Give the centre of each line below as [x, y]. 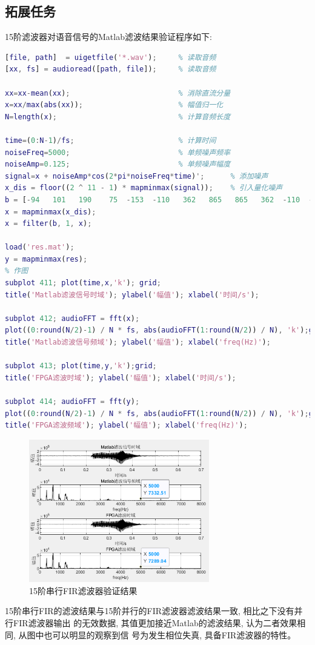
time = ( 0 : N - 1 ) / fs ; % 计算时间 [111, 140]
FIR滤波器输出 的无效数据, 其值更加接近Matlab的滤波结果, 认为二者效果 [155, 623]
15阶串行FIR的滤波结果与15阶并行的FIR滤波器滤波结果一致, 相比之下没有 [150, 611]
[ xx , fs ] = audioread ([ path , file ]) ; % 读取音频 [111, 69]
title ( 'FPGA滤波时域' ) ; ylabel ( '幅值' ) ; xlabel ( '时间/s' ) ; [121, 378]
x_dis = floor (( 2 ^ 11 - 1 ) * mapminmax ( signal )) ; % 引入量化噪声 [144, 188]
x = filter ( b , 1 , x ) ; [48, 224]
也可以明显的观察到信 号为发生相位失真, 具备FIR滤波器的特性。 [170, 634]
